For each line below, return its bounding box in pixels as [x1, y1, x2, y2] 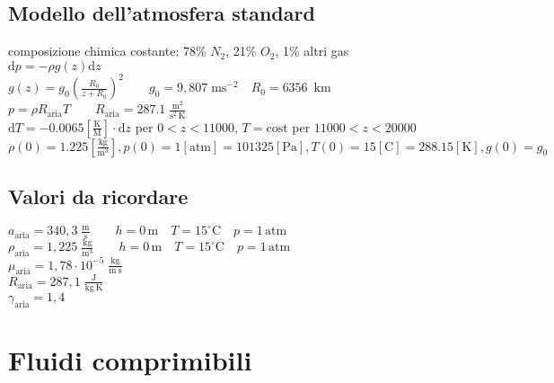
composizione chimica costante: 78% [8, 41, 207, 60]
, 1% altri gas [275, 41, 349, 60]
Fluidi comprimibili [8, 341, 252, 378]
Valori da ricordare [8, 182, 189, 209]
